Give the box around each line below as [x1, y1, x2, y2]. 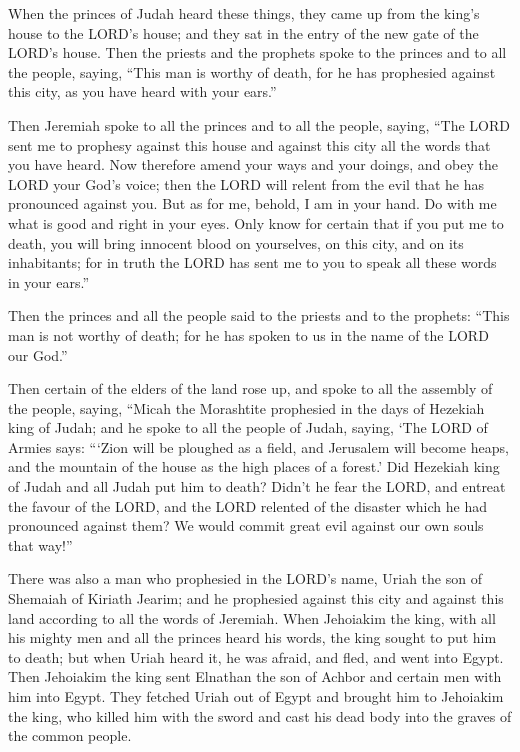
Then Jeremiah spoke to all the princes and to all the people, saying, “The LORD [8, 114, 510, 135]
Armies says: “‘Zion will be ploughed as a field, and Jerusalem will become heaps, [8, 436, 509, 457]
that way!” [8, 534, 73, 555]
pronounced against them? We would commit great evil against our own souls [8, 515, 484, 536]
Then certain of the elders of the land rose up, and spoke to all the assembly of [8, 378, 493, 399]
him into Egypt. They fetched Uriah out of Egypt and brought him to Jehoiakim [8, 686, 504, 706]
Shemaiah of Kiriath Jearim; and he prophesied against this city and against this [8, 588, 504, 609]
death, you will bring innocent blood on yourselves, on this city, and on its [8, 232, 464, 253]
